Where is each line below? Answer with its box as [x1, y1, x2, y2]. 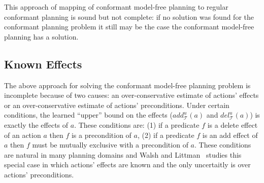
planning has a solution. [4, 31, 79, 42]
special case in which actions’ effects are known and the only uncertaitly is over [4, 159, 251, 170]
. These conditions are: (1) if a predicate [74, 119, 200, 130]
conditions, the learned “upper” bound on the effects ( [4, 109, 173, 120]
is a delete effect [207, 119, 258, 130]
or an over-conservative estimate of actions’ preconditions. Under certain [4, 99, 229, 110]
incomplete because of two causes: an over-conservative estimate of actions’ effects [4, 90, 259, 100]
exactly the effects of [4, 119, 69, 130]
